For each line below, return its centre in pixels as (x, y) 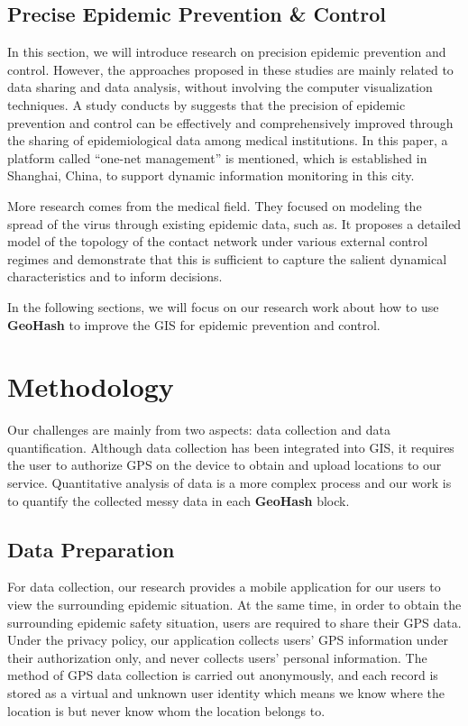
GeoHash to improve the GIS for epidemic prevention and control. (194, 324)
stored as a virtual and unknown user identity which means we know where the (226, 692)
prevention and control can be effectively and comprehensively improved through (230, 122)
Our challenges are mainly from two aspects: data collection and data (199, 430)
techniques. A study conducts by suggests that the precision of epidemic (206, 104)
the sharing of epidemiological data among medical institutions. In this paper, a (228, 140)
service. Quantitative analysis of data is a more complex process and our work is (229, 483)
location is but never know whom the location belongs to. (166, 710)
